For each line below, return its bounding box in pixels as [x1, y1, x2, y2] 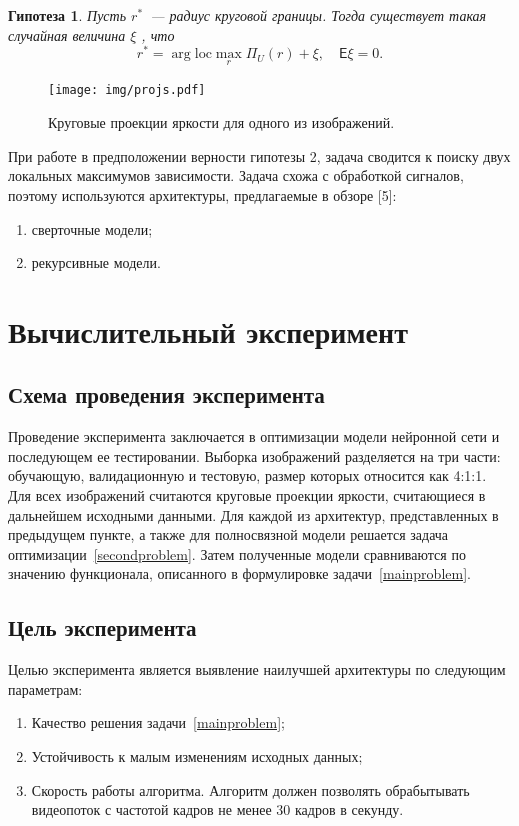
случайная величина [8, 24, 126, 45]
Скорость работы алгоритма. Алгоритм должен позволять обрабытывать [31, 779, 470, 800]
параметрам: [8, 678, 83, 699]
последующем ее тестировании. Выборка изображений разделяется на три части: [8, 445, 501, 466]
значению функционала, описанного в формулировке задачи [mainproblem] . [8, 563, 471, 584]
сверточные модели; [31, 218, 153, 239]
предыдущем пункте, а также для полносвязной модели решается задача [8, 524, 449, 545]
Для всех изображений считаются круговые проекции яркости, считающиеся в [8, 485, 486, 506]
